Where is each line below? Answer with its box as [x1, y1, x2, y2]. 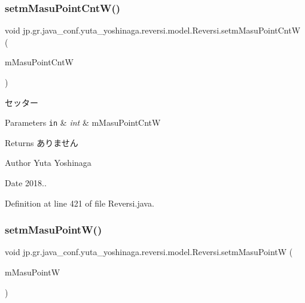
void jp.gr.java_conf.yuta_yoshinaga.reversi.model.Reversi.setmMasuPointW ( [5, 246, 293, 258]
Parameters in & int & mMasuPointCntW [5, 116, 161, 129]
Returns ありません [5, 136, 78, 149]
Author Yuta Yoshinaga [5, 156, 91, 169]
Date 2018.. [5, 177, 47, 189]
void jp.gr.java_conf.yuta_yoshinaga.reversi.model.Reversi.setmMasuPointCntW [5, 24, 301, 37]
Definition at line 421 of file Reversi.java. [5, 196, 154, 209]
